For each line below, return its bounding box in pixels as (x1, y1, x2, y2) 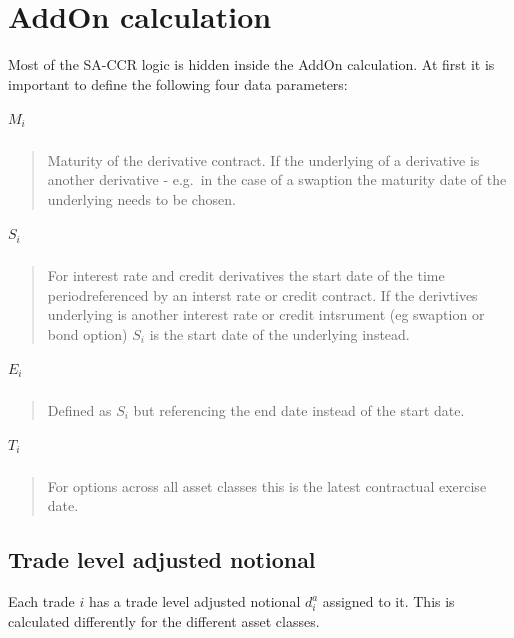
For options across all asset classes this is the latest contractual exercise (47, 475, 487, 496)
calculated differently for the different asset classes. (8, 610, 320, 631)
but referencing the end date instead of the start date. (133, 399, 465, 420)
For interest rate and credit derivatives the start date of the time (47, 264, 445, 285)
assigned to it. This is (322, 591, 455, 612)
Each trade (8, 591, 75, 612)
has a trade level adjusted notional (88, 591, 301, 612)
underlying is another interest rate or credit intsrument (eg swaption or (47, 304, 485, 325)
